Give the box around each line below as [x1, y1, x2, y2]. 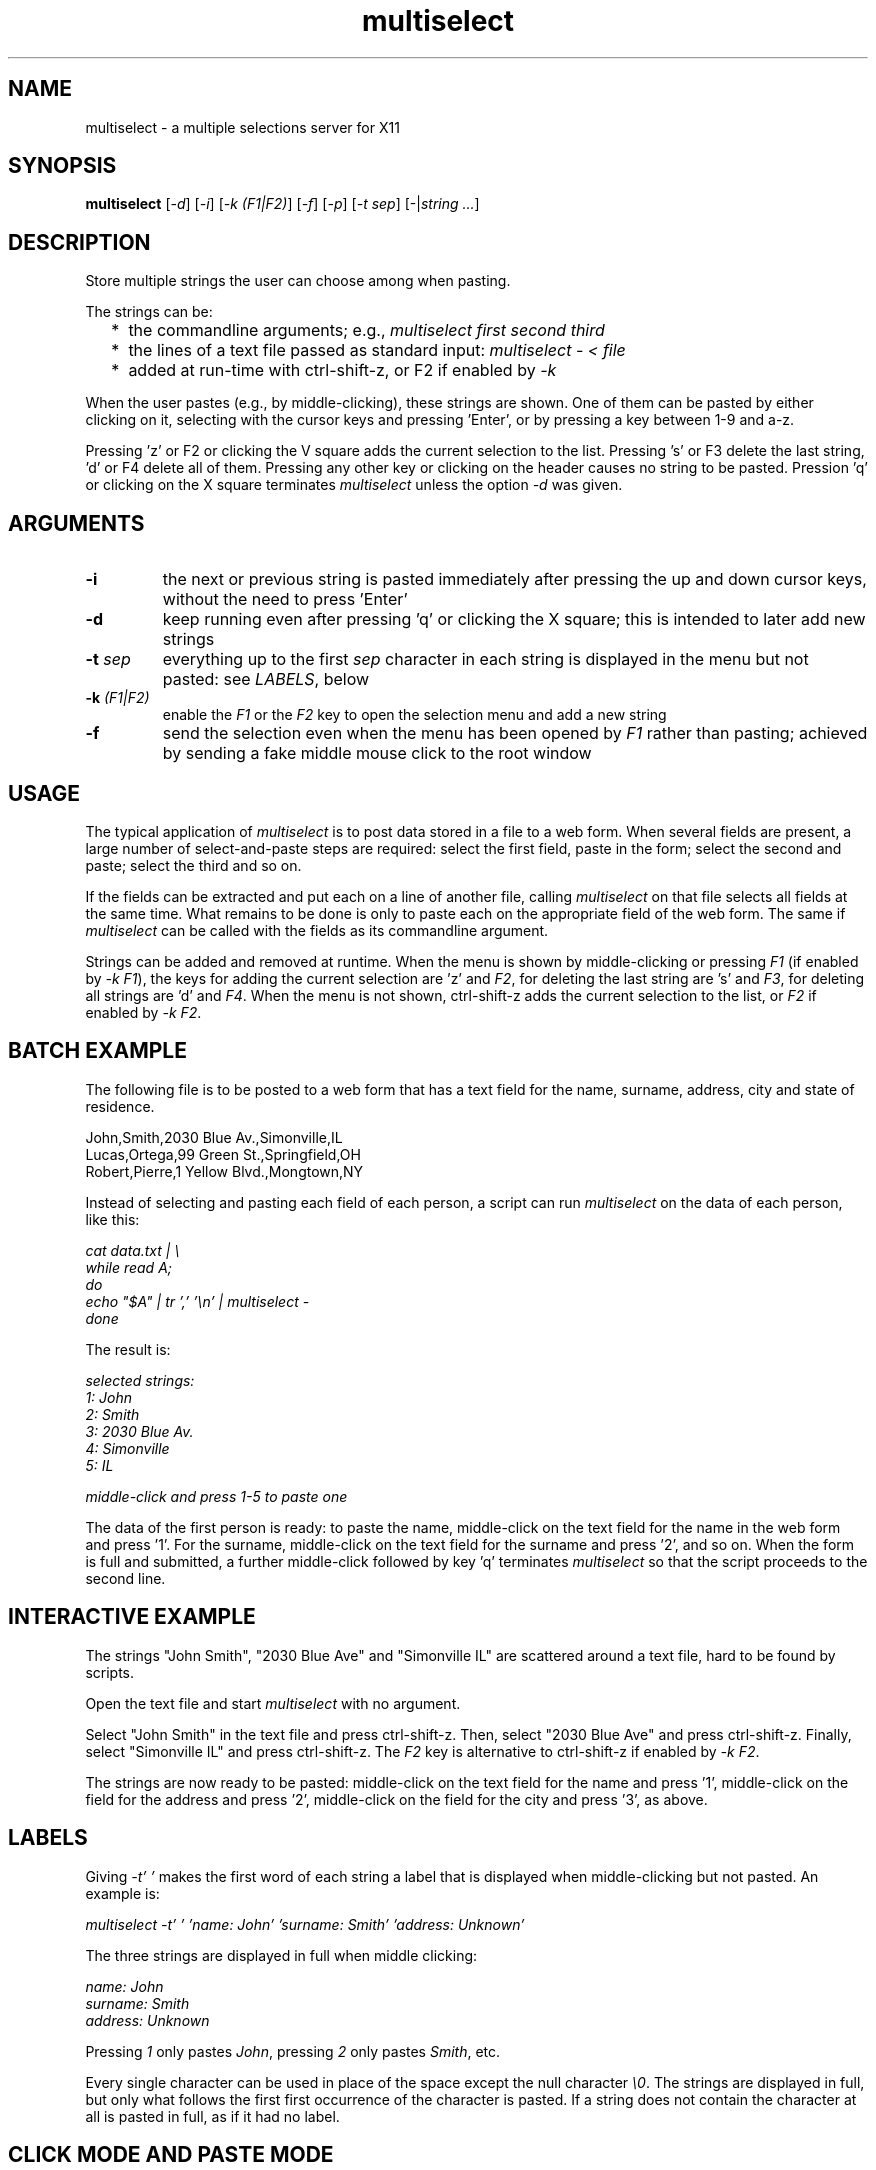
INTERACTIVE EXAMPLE [8, 1604, 256, 1630]
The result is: [85, 1340, 171, 1358]
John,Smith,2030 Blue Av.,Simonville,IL [85, 1128, 343, 1146]
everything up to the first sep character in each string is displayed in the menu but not [162, 649, 809, 670]
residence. [85, 1097, 155, 1115]
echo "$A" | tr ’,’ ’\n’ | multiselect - [85, 1292, 310, 1310]
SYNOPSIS [8, 153, 117, 179]
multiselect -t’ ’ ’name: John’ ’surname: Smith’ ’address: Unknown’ [85, 1915, 525, 1933]
